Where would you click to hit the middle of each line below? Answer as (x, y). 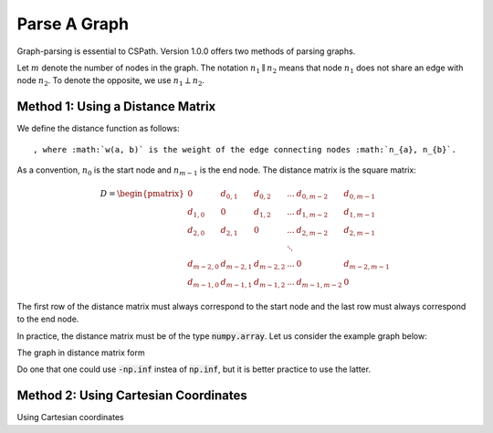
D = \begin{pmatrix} (142, 194)
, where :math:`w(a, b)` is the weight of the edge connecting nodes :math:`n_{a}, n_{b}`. (245, 149)
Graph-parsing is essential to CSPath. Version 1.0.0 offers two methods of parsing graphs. (186, 51)
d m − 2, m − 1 (367, 265)
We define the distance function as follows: (98, 129)
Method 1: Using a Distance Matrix (116, 106)
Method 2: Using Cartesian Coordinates (132, 396)
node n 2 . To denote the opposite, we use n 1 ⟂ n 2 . (111, 82)
